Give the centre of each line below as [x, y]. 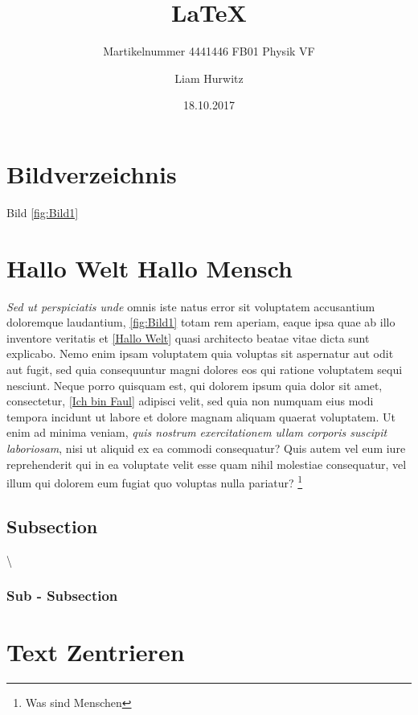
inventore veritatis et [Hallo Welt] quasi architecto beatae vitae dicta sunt [188, 337]
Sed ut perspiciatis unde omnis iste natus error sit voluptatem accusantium [191, 306]
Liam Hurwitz [209, 78]
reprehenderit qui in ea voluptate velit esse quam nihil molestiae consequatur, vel [207, 464]
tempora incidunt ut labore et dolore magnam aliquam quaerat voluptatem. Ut [201, 416]
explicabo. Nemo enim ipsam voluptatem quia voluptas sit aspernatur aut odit [200, 353]
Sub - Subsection [62, 596]
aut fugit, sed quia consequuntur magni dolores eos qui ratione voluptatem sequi [205, 369]
